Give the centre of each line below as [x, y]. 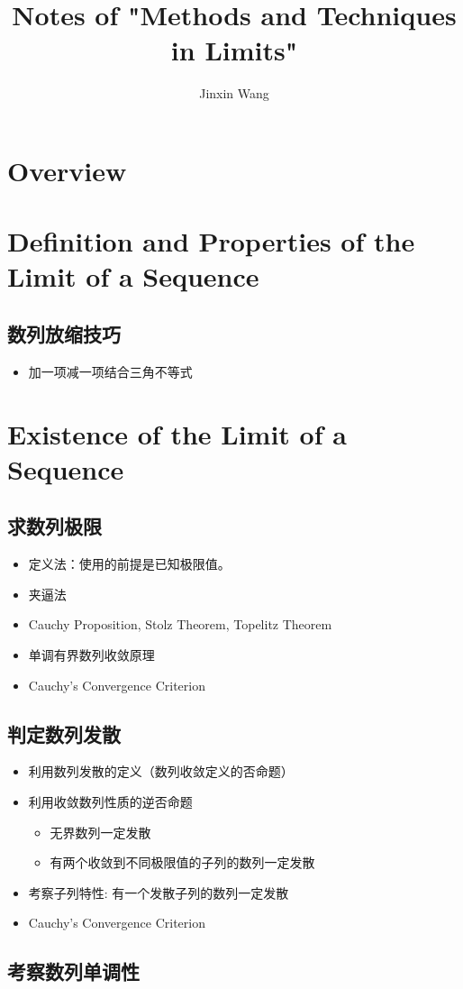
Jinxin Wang [234, 93]
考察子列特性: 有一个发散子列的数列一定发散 [159, 892]
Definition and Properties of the [211, 241]
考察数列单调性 [73, 971]
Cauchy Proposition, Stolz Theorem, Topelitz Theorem [180, 624]
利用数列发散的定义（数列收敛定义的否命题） [161, 771]
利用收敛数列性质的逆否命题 [110, 801]
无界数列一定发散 [100, 832]
